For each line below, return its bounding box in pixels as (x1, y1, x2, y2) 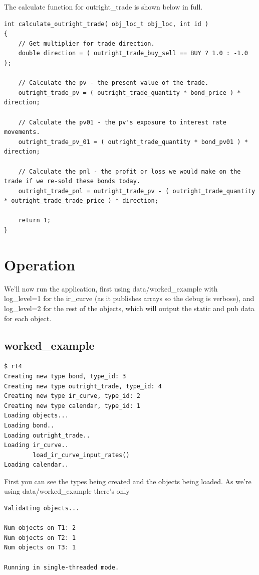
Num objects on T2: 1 (4, 534, 76, 541)
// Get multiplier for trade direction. (18, 40, 155, 47)
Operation (4, 254, 76, 274)
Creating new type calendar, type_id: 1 (4, 402, 141, 409)
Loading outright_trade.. (4, 432, 90, 439)
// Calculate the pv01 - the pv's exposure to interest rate (18, 118, 226, 126)
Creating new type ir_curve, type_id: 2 (4, 392, 141, 400)
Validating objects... (4, 505, 80, 512)
